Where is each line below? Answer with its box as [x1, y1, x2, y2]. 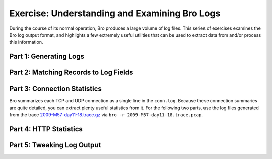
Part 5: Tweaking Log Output [9, 141, 101, 149]
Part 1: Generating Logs [9, 52, 84, 61]
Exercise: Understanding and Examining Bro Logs [9, 8, 221, 19]
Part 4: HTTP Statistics [9, 125, 83, 133]
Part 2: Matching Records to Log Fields [9, 68, 133, 77]
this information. [9, 39, 43, 45]
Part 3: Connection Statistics [9, 85, 102, 93]
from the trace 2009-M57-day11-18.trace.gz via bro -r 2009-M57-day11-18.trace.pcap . [9, 112, 203, 118]
